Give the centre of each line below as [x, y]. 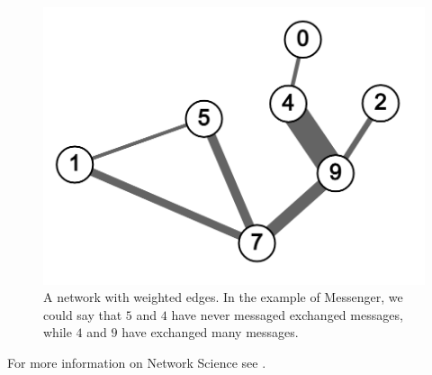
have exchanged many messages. [210, 332]
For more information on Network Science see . [137, 363]
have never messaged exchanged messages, [287, 314]
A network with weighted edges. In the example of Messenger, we [223, 297]
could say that [83, 314]
